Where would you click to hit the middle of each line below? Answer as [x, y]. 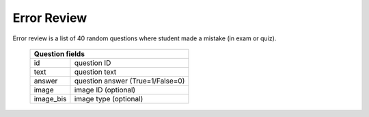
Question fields [59, 53]
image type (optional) [109, 99]
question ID [93, 63]
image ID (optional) [105, 90]
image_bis [50, 99]
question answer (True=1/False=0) [129, 81]
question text [95, 72]
